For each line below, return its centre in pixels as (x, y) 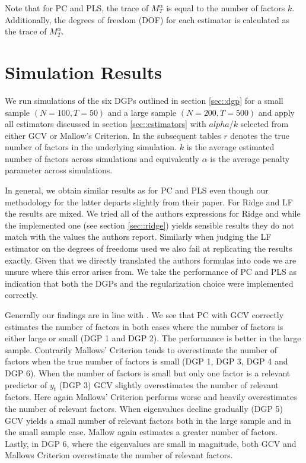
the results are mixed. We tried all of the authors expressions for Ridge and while (153, 213)
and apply (276, 112)
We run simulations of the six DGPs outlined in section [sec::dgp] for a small (144, 100)
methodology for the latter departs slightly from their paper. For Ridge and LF (149, 202)
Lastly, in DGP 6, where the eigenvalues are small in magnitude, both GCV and (151, 443)
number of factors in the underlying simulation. (91, 147)
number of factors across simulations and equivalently (102, 158)
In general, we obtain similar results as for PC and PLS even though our (137, 190)
